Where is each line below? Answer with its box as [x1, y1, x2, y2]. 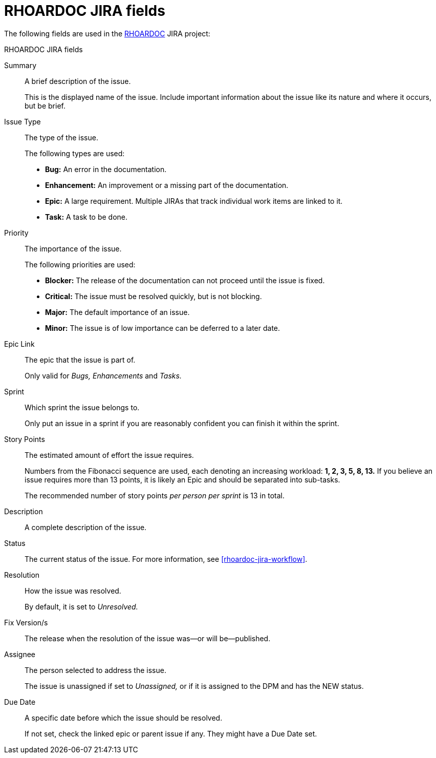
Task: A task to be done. [45, 212, 128, 221]
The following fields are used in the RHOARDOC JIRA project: [4, 29, 210, 38]
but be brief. [25, 101, 66, 110]
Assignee [4, 649, 36, 659]
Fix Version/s [4, 618, 48, 627]
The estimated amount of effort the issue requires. [25, 450, 194, 459]
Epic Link [4, 339, 35, 348]
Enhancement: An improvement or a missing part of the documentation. [45, 180, 289, 189]
